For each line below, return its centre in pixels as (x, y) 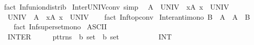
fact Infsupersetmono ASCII (60, 27)
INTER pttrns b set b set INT (90, 36)
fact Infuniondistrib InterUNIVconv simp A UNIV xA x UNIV (116, 7)
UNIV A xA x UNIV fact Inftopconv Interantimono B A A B (129, 16)
